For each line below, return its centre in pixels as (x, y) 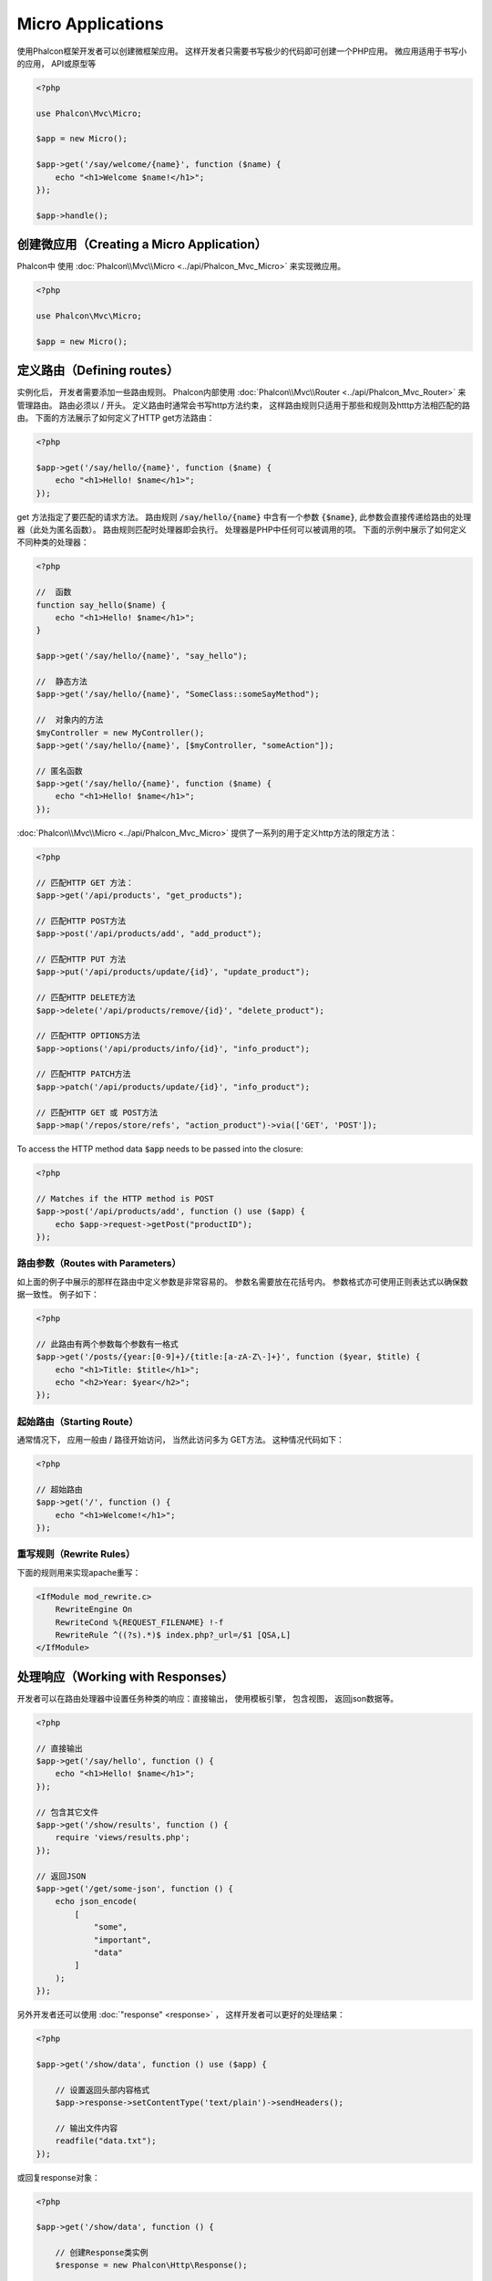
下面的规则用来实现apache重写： (79, 1572)
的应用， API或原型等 (56, 63)
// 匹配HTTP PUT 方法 (81, 959)
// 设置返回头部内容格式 (102, 2090)
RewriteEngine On (94, 1609)
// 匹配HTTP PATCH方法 (83, 1074)
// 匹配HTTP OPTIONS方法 (88, 1036)
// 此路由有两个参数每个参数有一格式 (107, 1344)
